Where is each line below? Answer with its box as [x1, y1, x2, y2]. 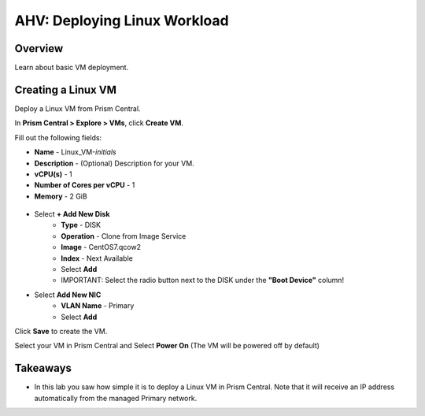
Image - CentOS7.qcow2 [61, 243, 142, 252]
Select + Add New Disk [34, 210, 110, 219]
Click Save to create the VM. [14, 327, 108, 336]
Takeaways [14, 362, 72, 375]
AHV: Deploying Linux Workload [14, 12, 229, 29]
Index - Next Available [61, 253, 133, 263]
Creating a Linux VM [14, 83, 117, 96]
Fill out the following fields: [14, 132, 102, 142]
